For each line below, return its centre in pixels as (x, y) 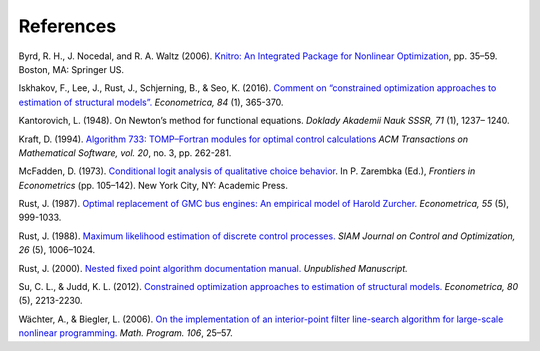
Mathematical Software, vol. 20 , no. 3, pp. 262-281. (125, 152)
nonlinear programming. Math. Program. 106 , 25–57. (126, 333)
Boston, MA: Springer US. (71, 69)
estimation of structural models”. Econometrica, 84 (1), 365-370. (151, 102)
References (67, 26)
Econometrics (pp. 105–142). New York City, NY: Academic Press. (153, 185)
